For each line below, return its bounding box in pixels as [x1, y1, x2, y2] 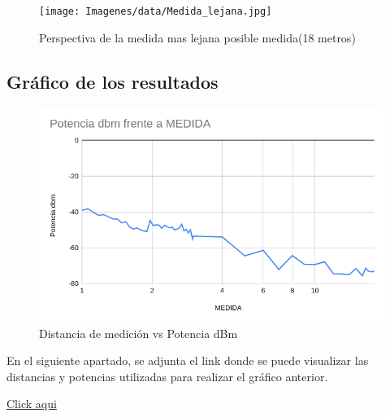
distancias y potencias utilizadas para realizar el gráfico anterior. [6, 367, 328, 384]
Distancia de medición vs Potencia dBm [39, 324, 238, 341]
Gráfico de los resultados [6, 68, 219, 94]
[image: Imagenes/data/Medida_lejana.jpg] [39, 6, 272, 17]
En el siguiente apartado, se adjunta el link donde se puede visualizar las [6, 352, 369, 369]
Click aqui [6, 395, 57, 412]
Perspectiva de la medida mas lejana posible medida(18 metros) [39, 29, 356, 46]
